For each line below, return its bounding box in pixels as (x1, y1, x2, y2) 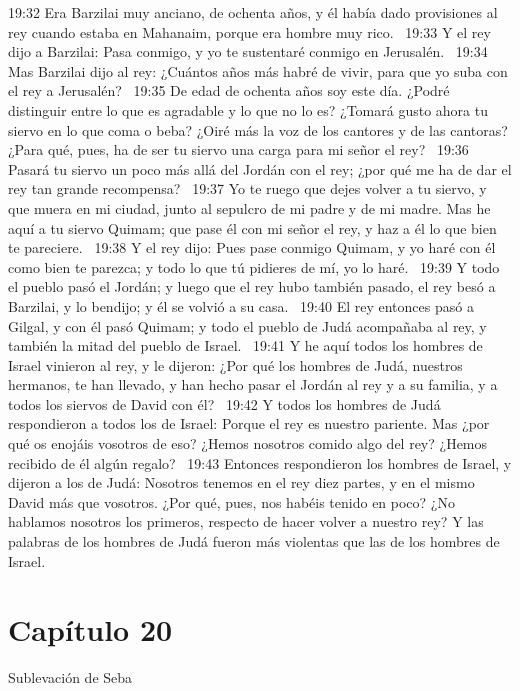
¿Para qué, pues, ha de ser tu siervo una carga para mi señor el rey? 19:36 (8, 139, 469, 160)
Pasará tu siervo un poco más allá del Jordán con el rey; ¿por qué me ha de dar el (8, 158, 512, 179)
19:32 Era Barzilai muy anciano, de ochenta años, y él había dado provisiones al (8, 2, 498, 22)
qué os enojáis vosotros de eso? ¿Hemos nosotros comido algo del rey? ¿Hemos (8, 433, 488, 454)
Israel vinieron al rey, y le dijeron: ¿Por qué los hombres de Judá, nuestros (8, 354, 463, 375)
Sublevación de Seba (8, 667, 133, 688)
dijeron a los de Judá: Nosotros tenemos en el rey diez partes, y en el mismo (8, 472, 475, 493)
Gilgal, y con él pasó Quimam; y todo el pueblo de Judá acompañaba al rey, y (8, 315, 487, 336)
